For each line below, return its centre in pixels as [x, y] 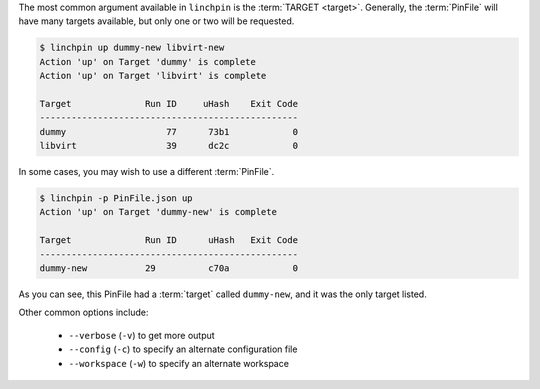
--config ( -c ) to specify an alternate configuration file [183, 349]
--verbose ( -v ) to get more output [141, 335]
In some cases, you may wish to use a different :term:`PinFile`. [146, 172]
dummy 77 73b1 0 [169, 131]
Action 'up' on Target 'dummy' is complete [148, 61]
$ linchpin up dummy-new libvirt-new [132, 48]
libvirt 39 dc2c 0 [169, 146]
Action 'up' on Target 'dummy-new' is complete [158, 212]
